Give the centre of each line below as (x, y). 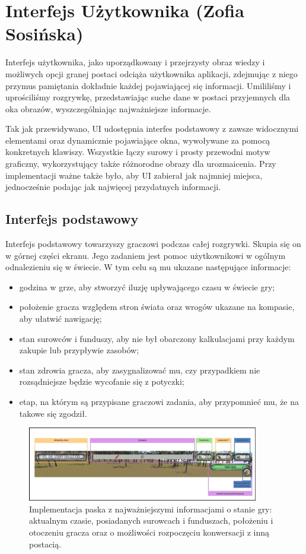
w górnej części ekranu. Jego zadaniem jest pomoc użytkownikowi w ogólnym (146, 255)
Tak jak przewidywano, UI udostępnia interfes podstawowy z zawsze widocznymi (152, 129)
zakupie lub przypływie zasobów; (79, 350)
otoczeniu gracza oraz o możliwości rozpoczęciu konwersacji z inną (149, 532)
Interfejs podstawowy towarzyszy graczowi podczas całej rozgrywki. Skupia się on (153, 244)
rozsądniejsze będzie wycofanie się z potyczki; (102, 382)
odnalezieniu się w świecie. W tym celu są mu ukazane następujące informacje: (148, 267)
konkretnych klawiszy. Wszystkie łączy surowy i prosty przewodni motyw (138, 152)
